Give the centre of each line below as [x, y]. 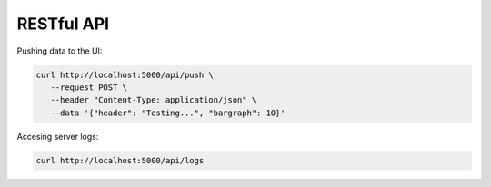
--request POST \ [89, 87]
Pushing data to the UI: [60, 51]
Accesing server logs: [58, 136]
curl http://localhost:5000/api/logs [120, 160]
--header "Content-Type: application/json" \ [154, 100]
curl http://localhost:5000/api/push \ [125, 74]
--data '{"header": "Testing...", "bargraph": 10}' [168, 113]
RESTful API [63, 24]
